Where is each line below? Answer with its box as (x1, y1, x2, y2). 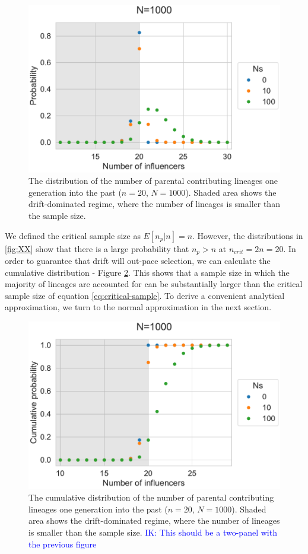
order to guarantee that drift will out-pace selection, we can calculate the (5, 254, 271, 267)
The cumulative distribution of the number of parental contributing (28, 491, 274, 504)
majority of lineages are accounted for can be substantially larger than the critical (5, 278, 303, 290)
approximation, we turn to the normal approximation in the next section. (5, 301, 272, 313)
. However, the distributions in (192, 229, 303, 241)
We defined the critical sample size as (5, 229, 141, 241)
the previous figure (28, 537, 97, 550)
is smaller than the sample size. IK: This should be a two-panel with (28, 526, 277, 539)
